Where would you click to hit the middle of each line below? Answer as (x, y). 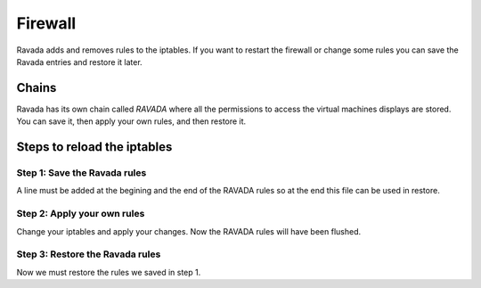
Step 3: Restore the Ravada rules (89, 254)
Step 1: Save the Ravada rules (82, 173)
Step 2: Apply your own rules (81, 214)
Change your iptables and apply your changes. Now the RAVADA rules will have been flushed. (188, 231)
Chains (37, 88)
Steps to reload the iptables (94, 147)
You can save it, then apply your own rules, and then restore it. (131, 121)
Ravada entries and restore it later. (79, 62)
